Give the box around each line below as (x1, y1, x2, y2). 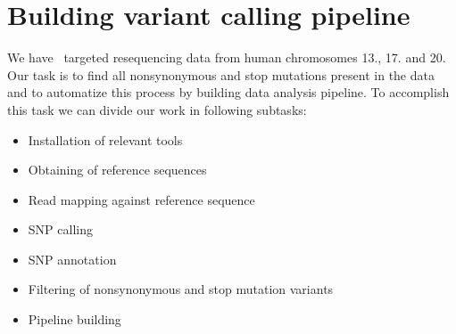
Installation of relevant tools (28, 130, 183, 149)
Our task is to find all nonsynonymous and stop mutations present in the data (7, 65, 435, 84)
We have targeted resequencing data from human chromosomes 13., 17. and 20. (7, 48, 446, 67)
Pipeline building (28, 310, 121, 329)
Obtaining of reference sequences (28, 160, 207, 179)
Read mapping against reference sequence (28, 190, 255, 208)
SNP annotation (28, 249, 117, 268)
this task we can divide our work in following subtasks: (7, 100, 307, 118)
